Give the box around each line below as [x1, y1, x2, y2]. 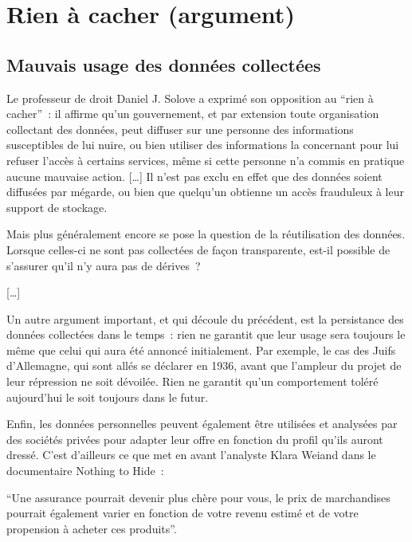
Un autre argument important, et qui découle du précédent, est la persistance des [6, 310, 404, 327]
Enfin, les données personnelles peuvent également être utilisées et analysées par [6, 415, 398, 432]
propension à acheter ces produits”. [6, 520, 177, 536]
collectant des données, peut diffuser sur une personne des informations [6, 120, 354, 137]
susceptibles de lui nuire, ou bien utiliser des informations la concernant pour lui [6, 136, 399, 153]
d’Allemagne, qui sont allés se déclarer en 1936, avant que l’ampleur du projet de [6, 357, 402, 374]
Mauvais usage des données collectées [6, 52, 321, 77]
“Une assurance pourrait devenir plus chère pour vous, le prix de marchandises [6, 489, 390, 505]
